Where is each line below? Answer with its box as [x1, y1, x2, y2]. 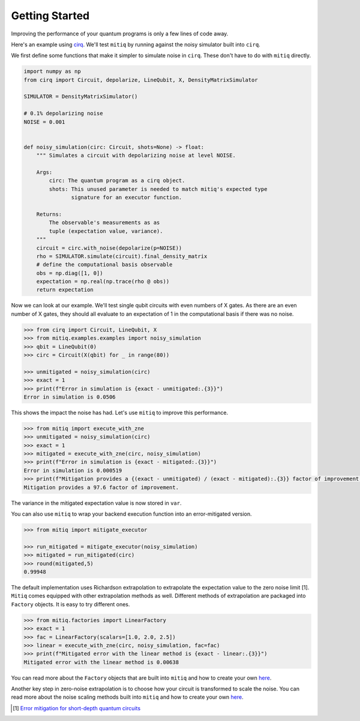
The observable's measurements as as [49, 219, 160, 226]
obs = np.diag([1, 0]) [36, 270, 103, 276]
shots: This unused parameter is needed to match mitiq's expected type [49, 186, 268, 192]
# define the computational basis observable [36, 261, 173, 268]
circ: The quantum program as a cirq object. [49, 177, 185, 184]
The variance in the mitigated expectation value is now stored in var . [11, 499, 182, 507]
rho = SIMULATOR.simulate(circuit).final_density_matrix [36, 253, 208, 259]
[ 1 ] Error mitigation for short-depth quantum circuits [13, 704, 141, 711]
